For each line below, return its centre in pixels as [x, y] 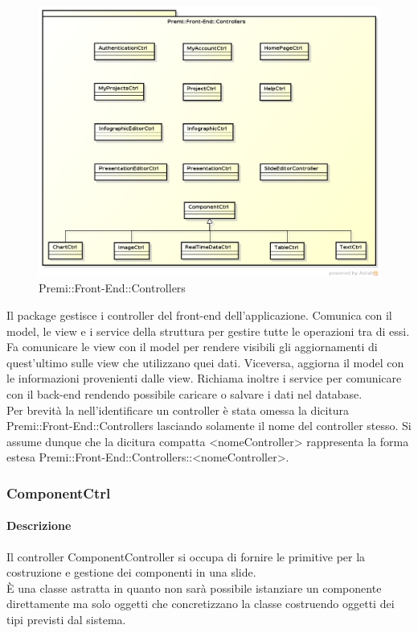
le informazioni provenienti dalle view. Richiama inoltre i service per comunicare [204, 378]
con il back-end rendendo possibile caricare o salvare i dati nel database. [184, 393]
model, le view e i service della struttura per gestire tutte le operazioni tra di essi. [208, 331]
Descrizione [39, 525]
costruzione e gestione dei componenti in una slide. [131, 572]
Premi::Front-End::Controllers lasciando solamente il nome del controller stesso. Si [209, 426]
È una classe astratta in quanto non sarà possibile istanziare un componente [194, 587]
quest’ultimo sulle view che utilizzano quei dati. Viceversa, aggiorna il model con [205, 362]
